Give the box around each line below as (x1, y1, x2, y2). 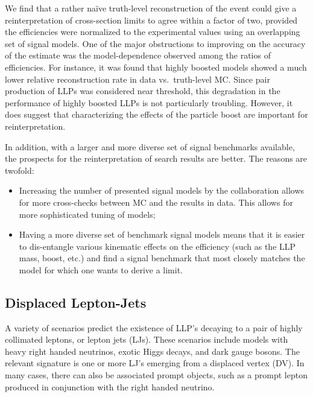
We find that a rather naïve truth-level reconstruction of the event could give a (5, 2, 297, 14)
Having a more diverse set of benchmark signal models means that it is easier (19, 228, 305, 241)
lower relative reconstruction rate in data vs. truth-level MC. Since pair (5, 72, 270, 85)
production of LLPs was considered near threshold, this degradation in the (5, 84, 280, 97)
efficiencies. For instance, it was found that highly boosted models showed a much (5, 60, 307, 73)
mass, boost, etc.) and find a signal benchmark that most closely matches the (19, 252, 305, 264)
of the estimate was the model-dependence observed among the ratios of (5, 49, 271, 62)
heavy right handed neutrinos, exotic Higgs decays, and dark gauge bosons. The (5, 345, 300, 357)
